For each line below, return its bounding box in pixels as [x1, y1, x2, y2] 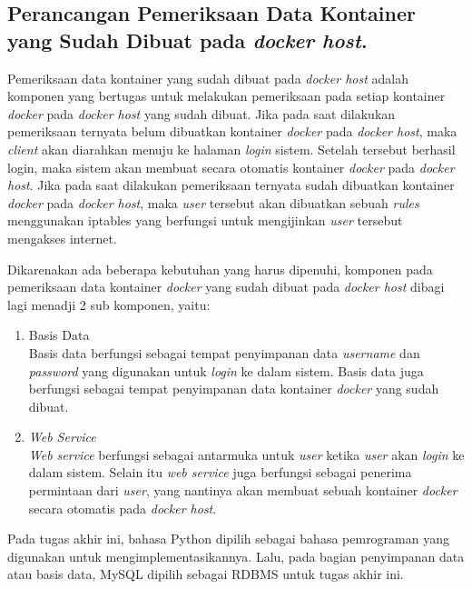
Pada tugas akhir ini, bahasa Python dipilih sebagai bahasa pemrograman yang [7, 529, 450, 548]
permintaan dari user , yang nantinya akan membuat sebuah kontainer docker [28, 481, 457, 500]
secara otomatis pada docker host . [28, 498, 217, 517]
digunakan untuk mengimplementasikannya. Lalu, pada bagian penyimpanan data [7, 546, 465, 565]
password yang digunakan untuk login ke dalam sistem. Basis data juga [28, 361, 424, 380]
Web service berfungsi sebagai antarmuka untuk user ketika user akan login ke [28, 444, 465, 464]
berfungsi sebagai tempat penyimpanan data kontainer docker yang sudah [28, 379, 439, 398]
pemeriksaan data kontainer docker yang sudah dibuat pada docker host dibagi [7, 277, 445, 296]
